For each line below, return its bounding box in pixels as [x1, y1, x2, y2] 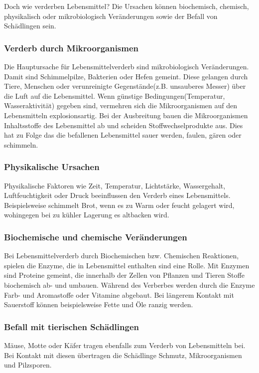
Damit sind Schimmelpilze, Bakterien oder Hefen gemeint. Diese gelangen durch [4, 71, 248, 81]
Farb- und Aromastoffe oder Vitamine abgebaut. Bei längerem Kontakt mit [4, 289, 234, 300]
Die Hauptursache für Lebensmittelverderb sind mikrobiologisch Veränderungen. [4, 61, 249, 71]
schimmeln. [4, 139, 38, 150]
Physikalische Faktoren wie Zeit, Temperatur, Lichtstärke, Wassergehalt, [4, 180, 226, 190]
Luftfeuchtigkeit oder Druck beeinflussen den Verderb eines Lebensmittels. [4, 190, 231, 200]
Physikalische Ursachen [4, 161, 100, 173]
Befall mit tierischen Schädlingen [4, 320, 139, 333]
